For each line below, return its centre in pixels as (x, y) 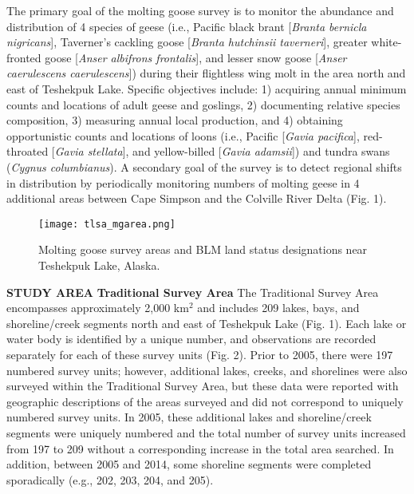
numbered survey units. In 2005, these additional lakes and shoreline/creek (189, 417)
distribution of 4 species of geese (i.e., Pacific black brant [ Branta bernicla (187, 26)
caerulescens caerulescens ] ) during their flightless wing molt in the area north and (206, 73)
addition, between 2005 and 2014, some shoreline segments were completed (189, 464)
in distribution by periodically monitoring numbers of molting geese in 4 (183, 182)
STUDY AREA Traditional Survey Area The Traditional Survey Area (193, 292)
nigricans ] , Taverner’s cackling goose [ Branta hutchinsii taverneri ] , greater (187, 42)
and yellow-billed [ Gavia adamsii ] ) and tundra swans (261, 151)
